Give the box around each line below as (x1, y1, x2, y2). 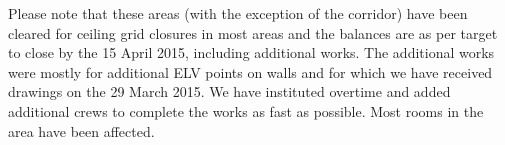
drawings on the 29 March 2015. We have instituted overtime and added (8, 81, 451, 102)
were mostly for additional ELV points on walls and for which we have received (8, 61, 493, 82)
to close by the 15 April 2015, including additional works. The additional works (8, 42, 495, 63)
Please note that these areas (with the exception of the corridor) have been (8, 3, 468, 23)
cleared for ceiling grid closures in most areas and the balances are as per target (8, 22, 498, 43)
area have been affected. (8, 120, 155, 141)
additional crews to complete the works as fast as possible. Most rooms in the (8, 100, 484, 121)
